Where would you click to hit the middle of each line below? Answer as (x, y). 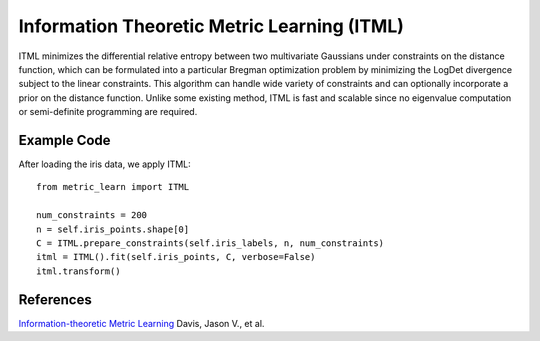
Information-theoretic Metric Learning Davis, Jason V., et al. (141, 323)
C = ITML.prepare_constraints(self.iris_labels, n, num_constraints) (210, 243)
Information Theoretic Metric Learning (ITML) (211, 26)
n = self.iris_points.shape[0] (113, 229)
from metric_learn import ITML (113, 187)
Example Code (64, 140)
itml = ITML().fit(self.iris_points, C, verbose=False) (176, 257)
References (55, 299)
